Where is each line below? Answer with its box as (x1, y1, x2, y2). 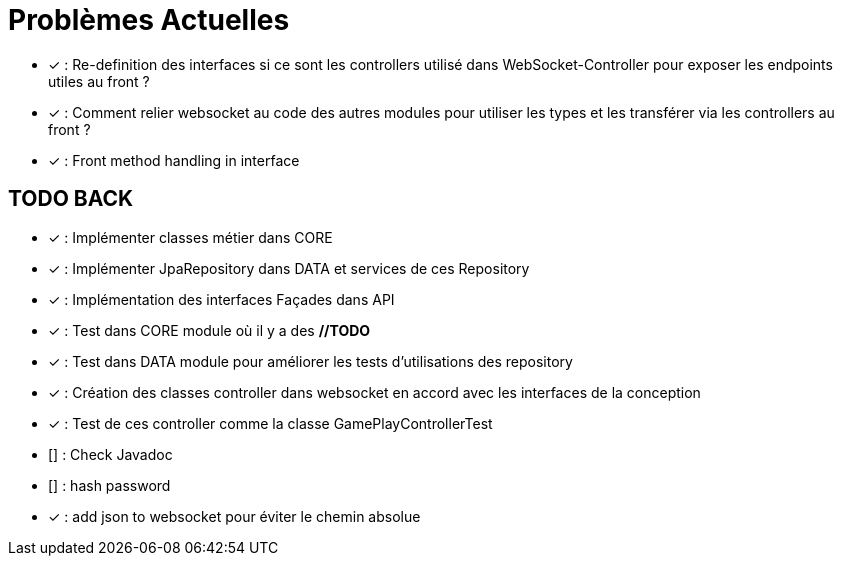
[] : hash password (48, 476, 171, 494)
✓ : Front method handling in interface (48, 151, 300, 169)
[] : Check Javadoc (48, 445, 173, 463)
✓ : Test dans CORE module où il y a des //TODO (48, 321, 371, 339)
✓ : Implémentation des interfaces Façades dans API (48, 290, 395, 308)
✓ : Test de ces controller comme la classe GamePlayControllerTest (48, 414, 493, 432)
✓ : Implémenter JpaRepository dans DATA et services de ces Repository (48, 259, 530, 277)
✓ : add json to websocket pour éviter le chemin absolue (48, 507, 421, 525)
